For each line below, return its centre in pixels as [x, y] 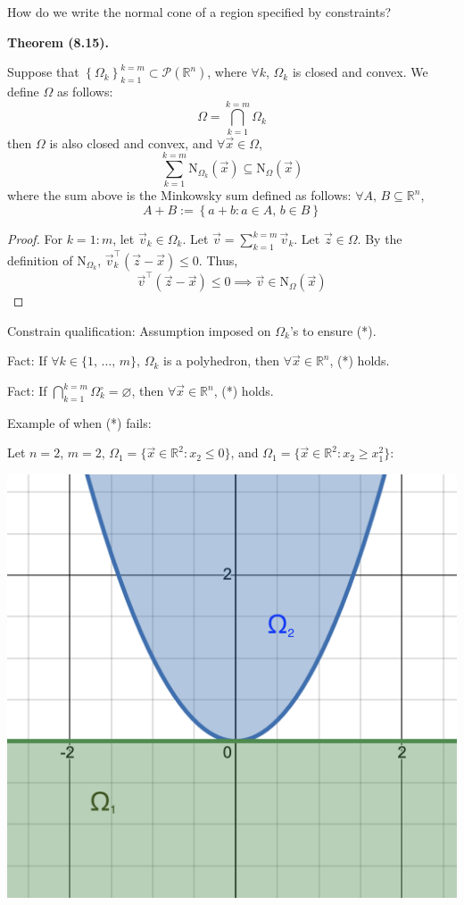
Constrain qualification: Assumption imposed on [139, 330]
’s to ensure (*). [333, 330]
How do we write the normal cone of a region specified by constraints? [199, 12]
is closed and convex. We [360, 72]
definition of [40, 260]
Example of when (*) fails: [79, 422]
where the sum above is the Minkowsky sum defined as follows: [179, 195]
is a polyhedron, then [221, 360]
